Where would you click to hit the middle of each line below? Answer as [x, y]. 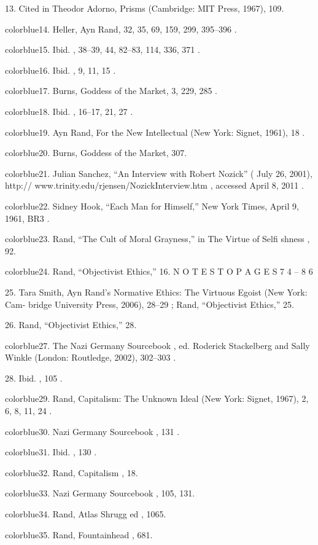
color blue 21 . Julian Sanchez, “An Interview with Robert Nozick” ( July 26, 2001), [159, 173]
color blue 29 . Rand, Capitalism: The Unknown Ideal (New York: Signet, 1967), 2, [157, 398]
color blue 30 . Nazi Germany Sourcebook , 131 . [92, 431]
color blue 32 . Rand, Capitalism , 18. [72, 472]
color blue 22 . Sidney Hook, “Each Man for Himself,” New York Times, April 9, [152, 206]
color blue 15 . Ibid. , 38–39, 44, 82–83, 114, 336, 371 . [103, 49]
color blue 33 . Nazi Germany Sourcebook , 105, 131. [100, 493]
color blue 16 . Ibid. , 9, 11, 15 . [60, 70]
